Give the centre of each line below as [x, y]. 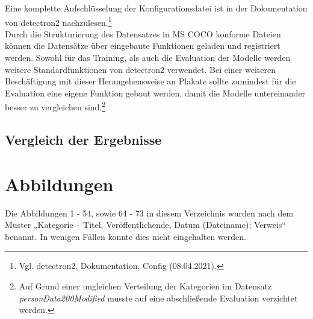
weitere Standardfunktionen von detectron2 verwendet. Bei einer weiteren [140, 69]
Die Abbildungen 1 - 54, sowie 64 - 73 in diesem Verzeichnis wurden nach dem [149, 213]
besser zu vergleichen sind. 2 [55, 106]
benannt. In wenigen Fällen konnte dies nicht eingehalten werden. [126, 236]
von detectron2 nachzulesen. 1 [58, 21]
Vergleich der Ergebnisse [83, 140]
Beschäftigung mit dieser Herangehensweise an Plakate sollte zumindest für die [150, 81]
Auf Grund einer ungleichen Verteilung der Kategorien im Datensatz [145, 286]
